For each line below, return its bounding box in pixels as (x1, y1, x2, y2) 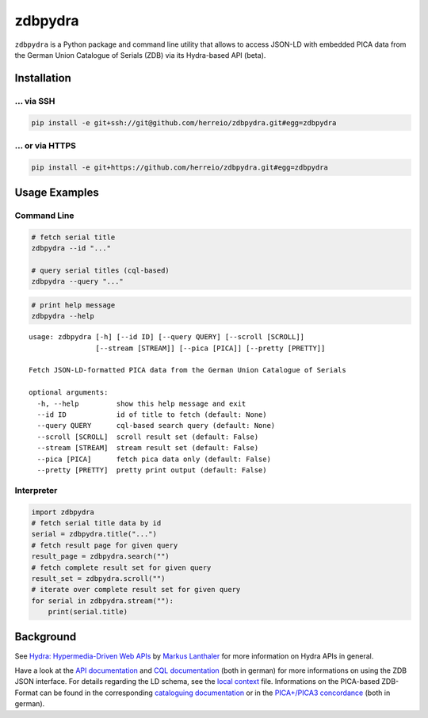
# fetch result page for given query (31, 540, 178, 550)
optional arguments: (29, 388, 109, 397)
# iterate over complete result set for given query (31, 585, 241, 594)
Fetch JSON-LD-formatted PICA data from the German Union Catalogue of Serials (29, 365, 346, 375)
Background (14, 630, 77, 644)
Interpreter (14, 484, 58, 495)
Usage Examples (14, 186, 99, 200)
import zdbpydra (31, 507, 95, 517)
